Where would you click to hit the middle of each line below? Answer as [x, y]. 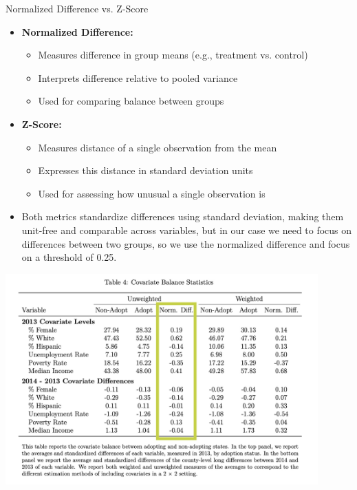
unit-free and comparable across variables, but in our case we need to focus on [187, 230]
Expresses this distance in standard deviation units [145, 170]
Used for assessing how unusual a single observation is [152, 193]
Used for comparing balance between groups [131, 101]
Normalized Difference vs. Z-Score [77, 8]
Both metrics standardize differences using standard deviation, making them [183, 216]
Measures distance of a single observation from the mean [158, 147]
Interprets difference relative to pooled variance [138, 77]
